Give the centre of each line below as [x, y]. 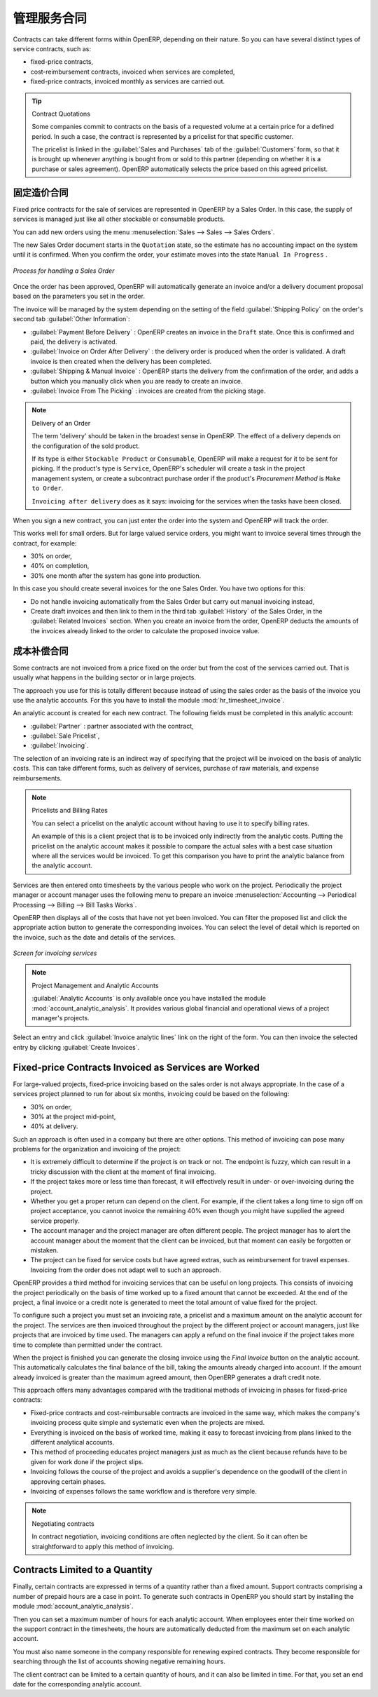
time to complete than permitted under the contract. [88, 1345]
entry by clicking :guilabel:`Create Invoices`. [76, 1047]
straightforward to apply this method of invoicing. [103, 1546]
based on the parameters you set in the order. [79, 296]
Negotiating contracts [63, 1523]
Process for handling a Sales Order [64, 271]
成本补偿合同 [41, 651]
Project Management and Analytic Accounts [95, 985]
